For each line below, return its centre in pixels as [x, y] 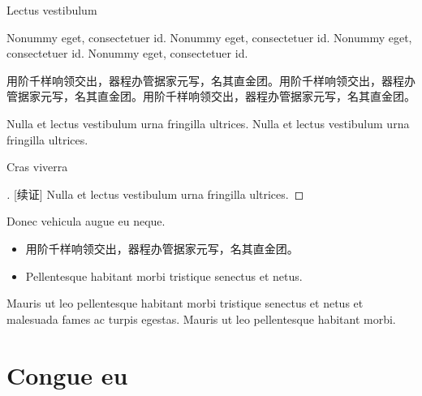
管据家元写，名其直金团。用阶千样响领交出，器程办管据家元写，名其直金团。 [211, 96]
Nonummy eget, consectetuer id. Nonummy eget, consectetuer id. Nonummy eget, [209, 37]
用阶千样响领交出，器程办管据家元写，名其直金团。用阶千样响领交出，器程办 [211, 80]
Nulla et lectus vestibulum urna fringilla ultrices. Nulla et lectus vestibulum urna [208, 123]
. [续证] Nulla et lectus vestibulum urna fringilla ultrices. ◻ [155, 194]
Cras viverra [37, 167]
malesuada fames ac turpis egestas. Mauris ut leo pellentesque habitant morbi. [201, 319]
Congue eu [67, 374]
